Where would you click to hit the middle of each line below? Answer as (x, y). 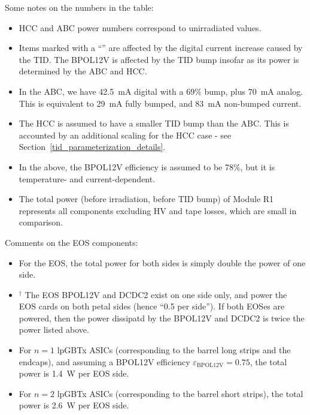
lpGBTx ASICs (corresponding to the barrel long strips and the (174, 350)
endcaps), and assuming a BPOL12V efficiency (104, 361)
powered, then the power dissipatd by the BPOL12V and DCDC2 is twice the (162, 318)
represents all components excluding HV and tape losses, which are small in (158, 210)
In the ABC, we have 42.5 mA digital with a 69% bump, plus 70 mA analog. (161, 91)
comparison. (41, 222)
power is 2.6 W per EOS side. (74, 405)
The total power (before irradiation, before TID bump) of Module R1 (146, 199)
